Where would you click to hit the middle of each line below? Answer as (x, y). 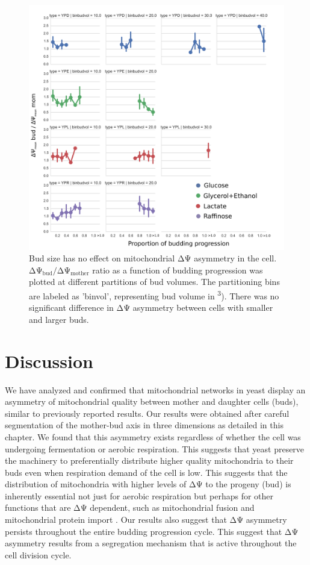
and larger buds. (59, 319)
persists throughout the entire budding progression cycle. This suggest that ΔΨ (152, 531)
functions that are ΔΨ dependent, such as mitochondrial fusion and (130, 507)
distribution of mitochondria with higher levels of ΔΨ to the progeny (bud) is (148, 484)
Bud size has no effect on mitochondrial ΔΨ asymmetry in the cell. (153, 258)
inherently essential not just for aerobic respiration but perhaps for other (139, 495)
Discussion (49, 361)
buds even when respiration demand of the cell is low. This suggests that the (146, 472)
